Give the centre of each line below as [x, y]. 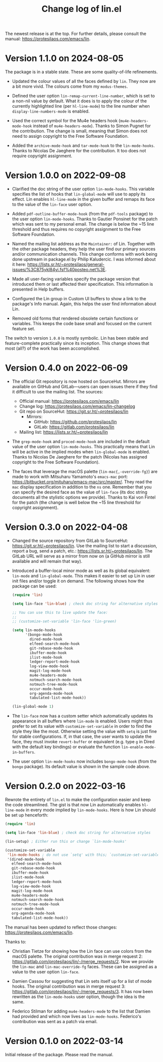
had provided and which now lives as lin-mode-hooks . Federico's [77, 1016]
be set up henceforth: [27, 815]
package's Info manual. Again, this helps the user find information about [84, 304]
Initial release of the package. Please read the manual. [59, 1054]
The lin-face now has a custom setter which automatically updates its [82, 716]
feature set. [24, 329]
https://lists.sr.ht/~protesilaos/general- [66, 264]
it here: [19, 264]
